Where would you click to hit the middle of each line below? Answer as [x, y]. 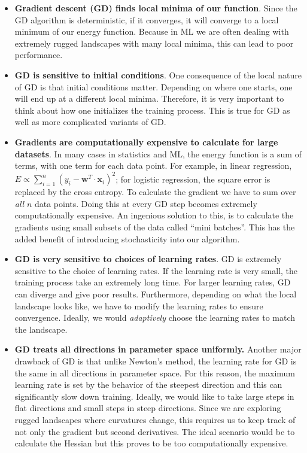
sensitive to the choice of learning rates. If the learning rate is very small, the [156, 270]
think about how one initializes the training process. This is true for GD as [152, 110]
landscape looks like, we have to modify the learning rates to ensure [139, 305]
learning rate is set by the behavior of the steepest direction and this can [148, 384]
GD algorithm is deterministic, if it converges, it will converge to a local [147, 19]
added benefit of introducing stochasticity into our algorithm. [127, 238]
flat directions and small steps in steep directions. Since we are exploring [148, 408]
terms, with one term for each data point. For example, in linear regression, [153, 165]
